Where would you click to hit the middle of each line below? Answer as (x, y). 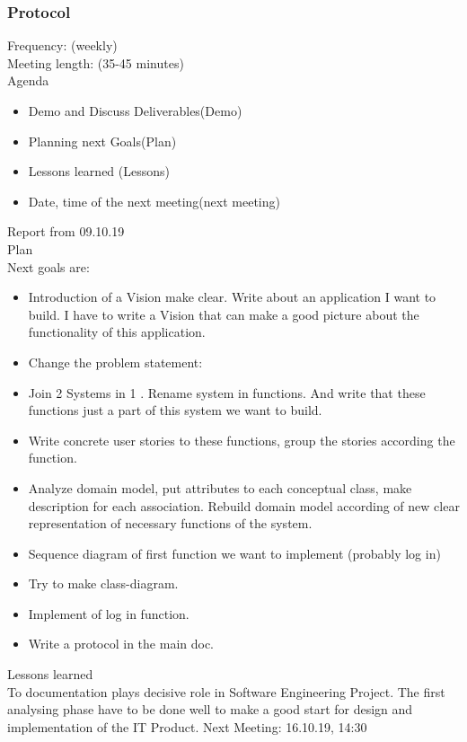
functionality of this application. (117, 332)
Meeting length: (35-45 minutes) (96, 62)
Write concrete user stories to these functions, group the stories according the (242, 440)
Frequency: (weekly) (62, 45)
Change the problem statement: (115, 362)
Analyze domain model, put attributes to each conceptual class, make (220, 487)
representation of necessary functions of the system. (170, 523)
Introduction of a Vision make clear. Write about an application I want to (232, 297)
